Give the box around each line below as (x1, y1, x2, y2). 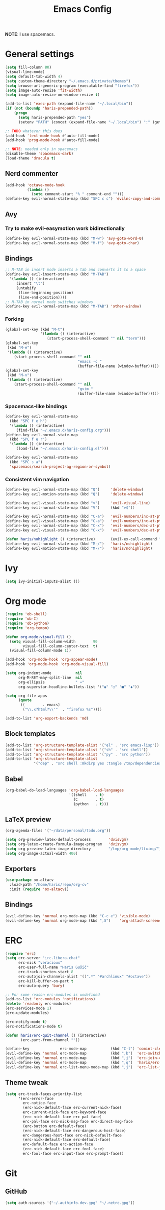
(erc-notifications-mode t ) (5, 1024, 63, 1029)
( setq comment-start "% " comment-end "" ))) (31, 191, 124, 197)
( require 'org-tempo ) (5, 625, 50, 630)
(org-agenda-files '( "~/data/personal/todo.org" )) (5, 828, 111, 833)
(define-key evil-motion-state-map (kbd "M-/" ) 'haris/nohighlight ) (5, 546, 153, 551)
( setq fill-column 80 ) (5, 65, 52, 70)
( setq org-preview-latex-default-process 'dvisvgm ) (5, 837, 129, 842)
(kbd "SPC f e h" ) (9, 418, 48, 423)
